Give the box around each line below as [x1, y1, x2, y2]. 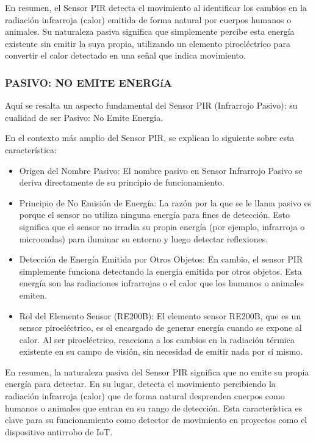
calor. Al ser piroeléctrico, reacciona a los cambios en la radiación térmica [19, 333, 295, 346]
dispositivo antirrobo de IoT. [5, 425, 113, 438]
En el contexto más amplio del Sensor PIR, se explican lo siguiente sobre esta [5, 131, 295, 144]
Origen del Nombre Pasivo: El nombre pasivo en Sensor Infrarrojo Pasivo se [19, 164, 303, 176]
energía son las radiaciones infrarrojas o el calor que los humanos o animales [19, 277, 304, 289]
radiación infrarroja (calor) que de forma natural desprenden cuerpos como [5, 389, 285, 402]
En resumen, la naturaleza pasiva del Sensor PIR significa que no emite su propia [5, 365, 309, 378]
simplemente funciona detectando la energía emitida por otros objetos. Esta [19, 264, 302, 277]
